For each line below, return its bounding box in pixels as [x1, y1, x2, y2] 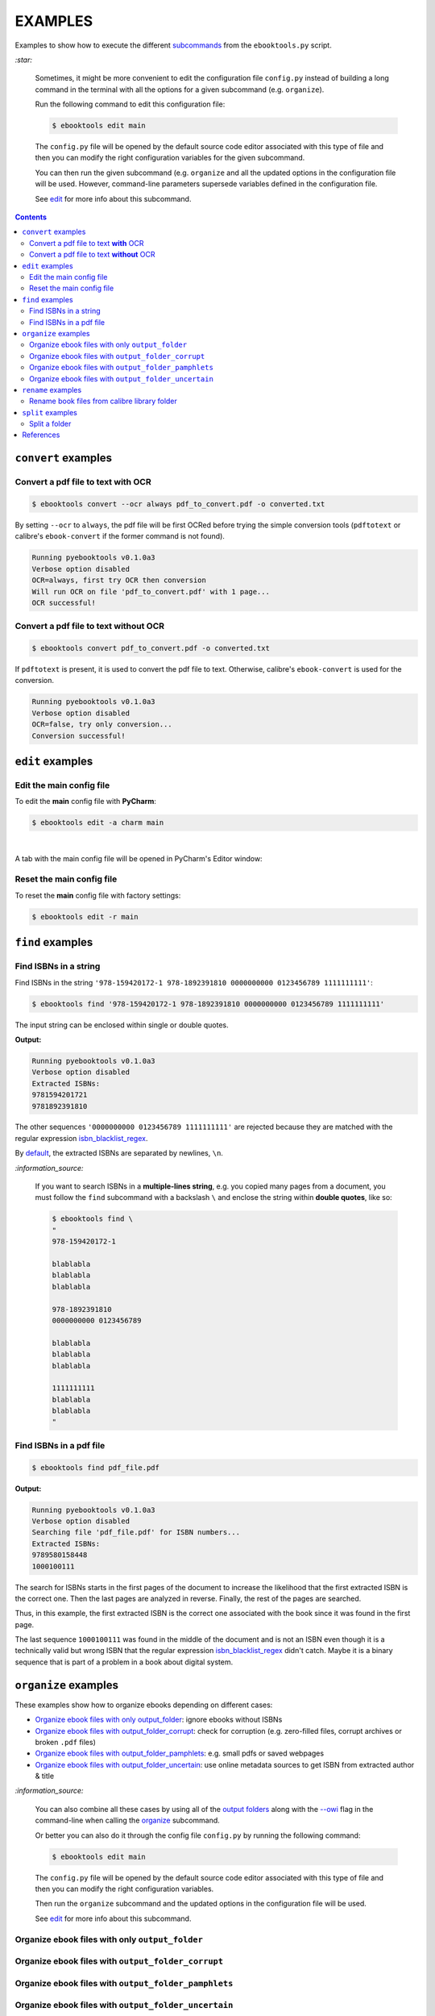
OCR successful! [31, 598, 97, 607]
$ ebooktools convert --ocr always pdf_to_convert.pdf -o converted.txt [31, 500, 325, 509]
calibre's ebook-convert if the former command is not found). [14, 531, 226, 541]
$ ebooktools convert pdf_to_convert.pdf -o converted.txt [31, 644, 270, 653]
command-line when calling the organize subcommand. [35, 1815, 221, 1826]
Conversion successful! [31, 731, 126, 740]
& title [35, 1771, 55, 1781]
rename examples [22, 385, 82, 394]
